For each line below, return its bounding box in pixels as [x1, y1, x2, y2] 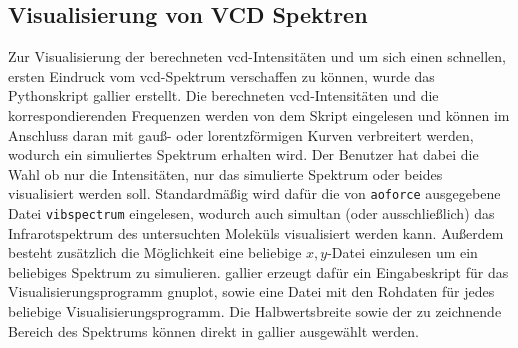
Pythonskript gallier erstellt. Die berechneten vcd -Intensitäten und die [8, 85, 439, 106]
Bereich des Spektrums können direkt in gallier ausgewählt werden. [8, 320, 419, 341]
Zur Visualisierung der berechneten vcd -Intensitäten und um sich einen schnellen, [8, 46, 506, 67]
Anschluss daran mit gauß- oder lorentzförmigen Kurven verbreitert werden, [8, 124, 474, 145]
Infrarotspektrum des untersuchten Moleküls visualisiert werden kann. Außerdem [8, 222, 504, 243]
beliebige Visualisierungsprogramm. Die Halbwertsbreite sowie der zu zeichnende [8, 301, 502, 322]
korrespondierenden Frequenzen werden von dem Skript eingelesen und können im [8, 104, 510, 125]
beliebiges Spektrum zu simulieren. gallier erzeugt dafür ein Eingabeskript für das [8, 261, 509, 282]
